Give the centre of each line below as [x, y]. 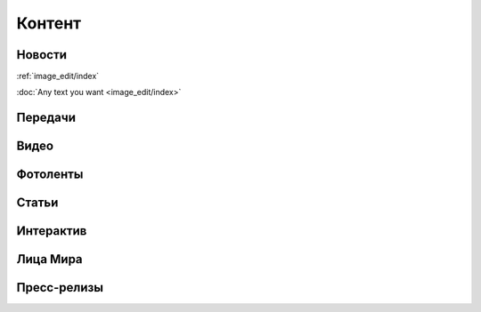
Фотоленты [50, 175]
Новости [41, 55]
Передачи [46, 118]
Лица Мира [50, 259]
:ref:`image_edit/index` [58, 76]
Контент [49, 23]
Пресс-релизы [60, 288]
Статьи [37, 203]
